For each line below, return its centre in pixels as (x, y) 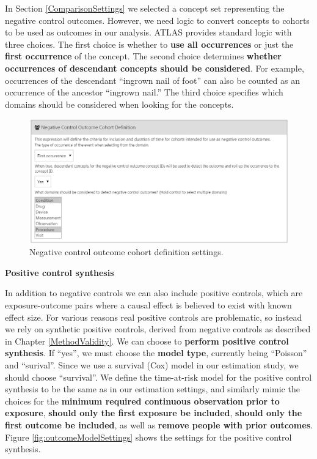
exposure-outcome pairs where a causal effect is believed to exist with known (148, 305)
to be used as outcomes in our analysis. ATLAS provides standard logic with (148, 32)
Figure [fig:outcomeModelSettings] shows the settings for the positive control (148, 437)
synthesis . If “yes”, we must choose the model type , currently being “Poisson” (156, 353)
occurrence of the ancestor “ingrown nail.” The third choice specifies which (144, 92)
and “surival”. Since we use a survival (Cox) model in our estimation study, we (152, 364)
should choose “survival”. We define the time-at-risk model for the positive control (158, 377)
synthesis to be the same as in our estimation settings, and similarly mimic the (152, 389)
